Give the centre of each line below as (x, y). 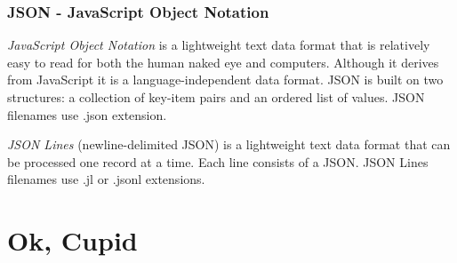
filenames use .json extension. (87, 114)
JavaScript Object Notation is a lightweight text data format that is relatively (219, 45)
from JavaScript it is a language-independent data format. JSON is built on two (225, 80)
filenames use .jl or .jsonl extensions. (106, 179)
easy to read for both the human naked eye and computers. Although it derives (223, 62)
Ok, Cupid (72, 240)
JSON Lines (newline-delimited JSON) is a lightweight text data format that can (229, 144)
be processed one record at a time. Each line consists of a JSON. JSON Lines (218, 161)
